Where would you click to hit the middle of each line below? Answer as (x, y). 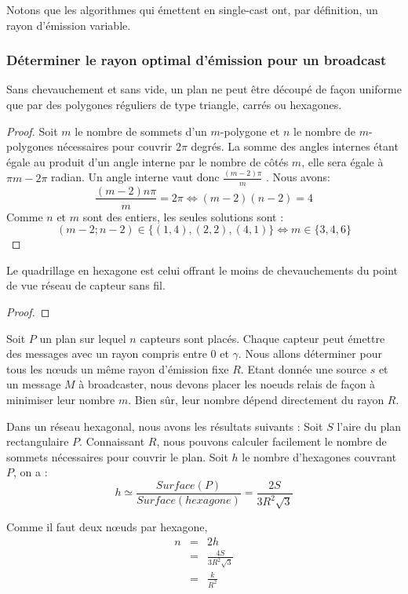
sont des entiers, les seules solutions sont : (183, 216)
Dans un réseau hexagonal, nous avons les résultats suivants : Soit (165, 426)
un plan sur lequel (83, 338)
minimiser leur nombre (61, 399)
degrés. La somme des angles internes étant (295, 146)
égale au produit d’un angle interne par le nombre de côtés (148, 161)
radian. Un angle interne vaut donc (135, 177)
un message (34, 384)
